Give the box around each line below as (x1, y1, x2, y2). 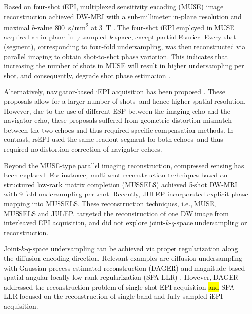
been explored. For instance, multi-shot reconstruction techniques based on (4, 170, 228, 180)
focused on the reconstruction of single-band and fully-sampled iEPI (19, 291, 223, 301)
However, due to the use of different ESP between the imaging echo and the (4, 105, 231, 116)
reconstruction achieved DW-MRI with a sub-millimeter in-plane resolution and (4, 11, 242, 21)
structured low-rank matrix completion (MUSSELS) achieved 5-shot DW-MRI (4, 179, 238, 189)
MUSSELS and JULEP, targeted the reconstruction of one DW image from (4, 208, 229, 218)
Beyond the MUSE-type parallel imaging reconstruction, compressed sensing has (4, 160, 244, 170)
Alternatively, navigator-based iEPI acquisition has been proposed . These (4, 86, 225, 97)
